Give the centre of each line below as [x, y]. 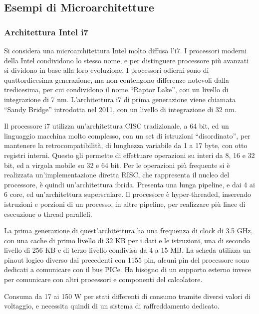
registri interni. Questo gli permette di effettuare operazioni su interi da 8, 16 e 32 [129, 155]
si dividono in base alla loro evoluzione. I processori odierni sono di [107, 70]
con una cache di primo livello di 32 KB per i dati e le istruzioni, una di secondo [127, 240]
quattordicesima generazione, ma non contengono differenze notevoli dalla [117, 79]
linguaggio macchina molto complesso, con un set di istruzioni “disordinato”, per [127, 135]
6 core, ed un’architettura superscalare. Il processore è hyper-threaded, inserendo [128, 194]
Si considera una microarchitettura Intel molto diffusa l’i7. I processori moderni [126, 50]
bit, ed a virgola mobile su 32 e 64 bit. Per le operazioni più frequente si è [117, 165]
